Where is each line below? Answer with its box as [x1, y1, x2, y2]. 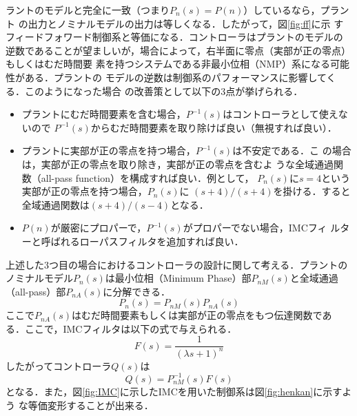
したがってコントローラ [6, 358, 112, 373]
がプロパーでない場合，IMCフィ [183, 220, 327, 235]
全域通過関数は [21, 197, 90, 211]
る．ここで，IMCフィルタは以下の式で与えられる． [6, 321, 237, 335]
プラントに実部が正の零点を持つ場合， [21, 143, 196, 158]
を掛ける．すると [273, 184, 351, 198]
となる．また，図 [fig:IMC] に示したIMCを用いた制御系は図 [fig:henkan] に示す [6, 384, 343, 398]
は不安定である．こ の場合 [232, 143, 351, 158]
